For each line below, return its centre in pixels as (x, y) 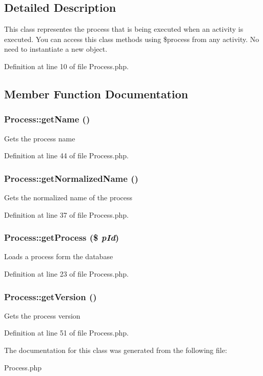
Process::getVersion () (50, 296)
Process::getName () (47, 119)
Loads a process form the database (59, 256)
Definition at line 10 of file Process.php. (66, 66)
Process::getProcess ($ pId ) (62, 237)
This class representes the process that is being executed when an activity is (124, 29)
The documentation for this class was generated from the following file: (116, 350)
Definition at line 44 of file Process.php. (66, 155)
